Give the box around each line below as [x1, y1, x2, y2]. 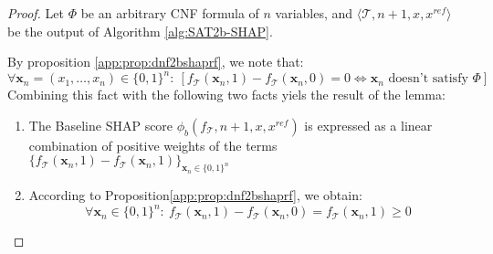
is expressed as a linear [304, 115, 433, 134]
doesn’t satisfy [388, 72, 468, 86]
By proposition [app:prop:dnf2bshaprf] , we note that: [7, 52, 304, 71]
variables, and [275, 4, 353, 22]
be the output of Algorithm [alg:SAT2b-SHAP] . [7, 21, 273, 40]
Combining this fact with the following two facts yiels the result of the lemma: [7, 85, 446, 104]
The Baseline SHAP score [28, 115, 173, 134]
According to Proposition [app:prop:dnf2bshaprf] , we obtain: [28, 185, 362, 205]
